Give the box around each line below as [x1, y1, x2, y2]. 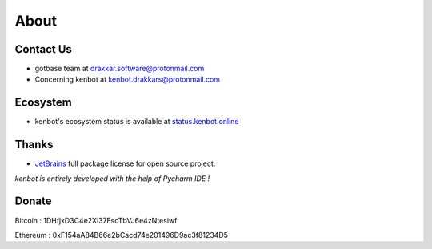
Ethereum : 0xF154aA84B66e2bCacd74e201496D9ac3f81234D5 [14, 230, 228, 239]
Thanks [14, 138, 54, 151]
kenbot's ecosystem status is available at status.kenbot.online [34, 117, 239, 127]
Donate [14, 195, 52, 208]
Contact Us [14, 42, 72, 56]
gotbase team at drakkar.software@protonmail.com [34, 64, 205, 74]
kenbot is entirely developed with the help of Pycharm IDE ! [14, 173, 210, 183]
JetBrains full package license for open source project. [34, 159, 216, 168]
